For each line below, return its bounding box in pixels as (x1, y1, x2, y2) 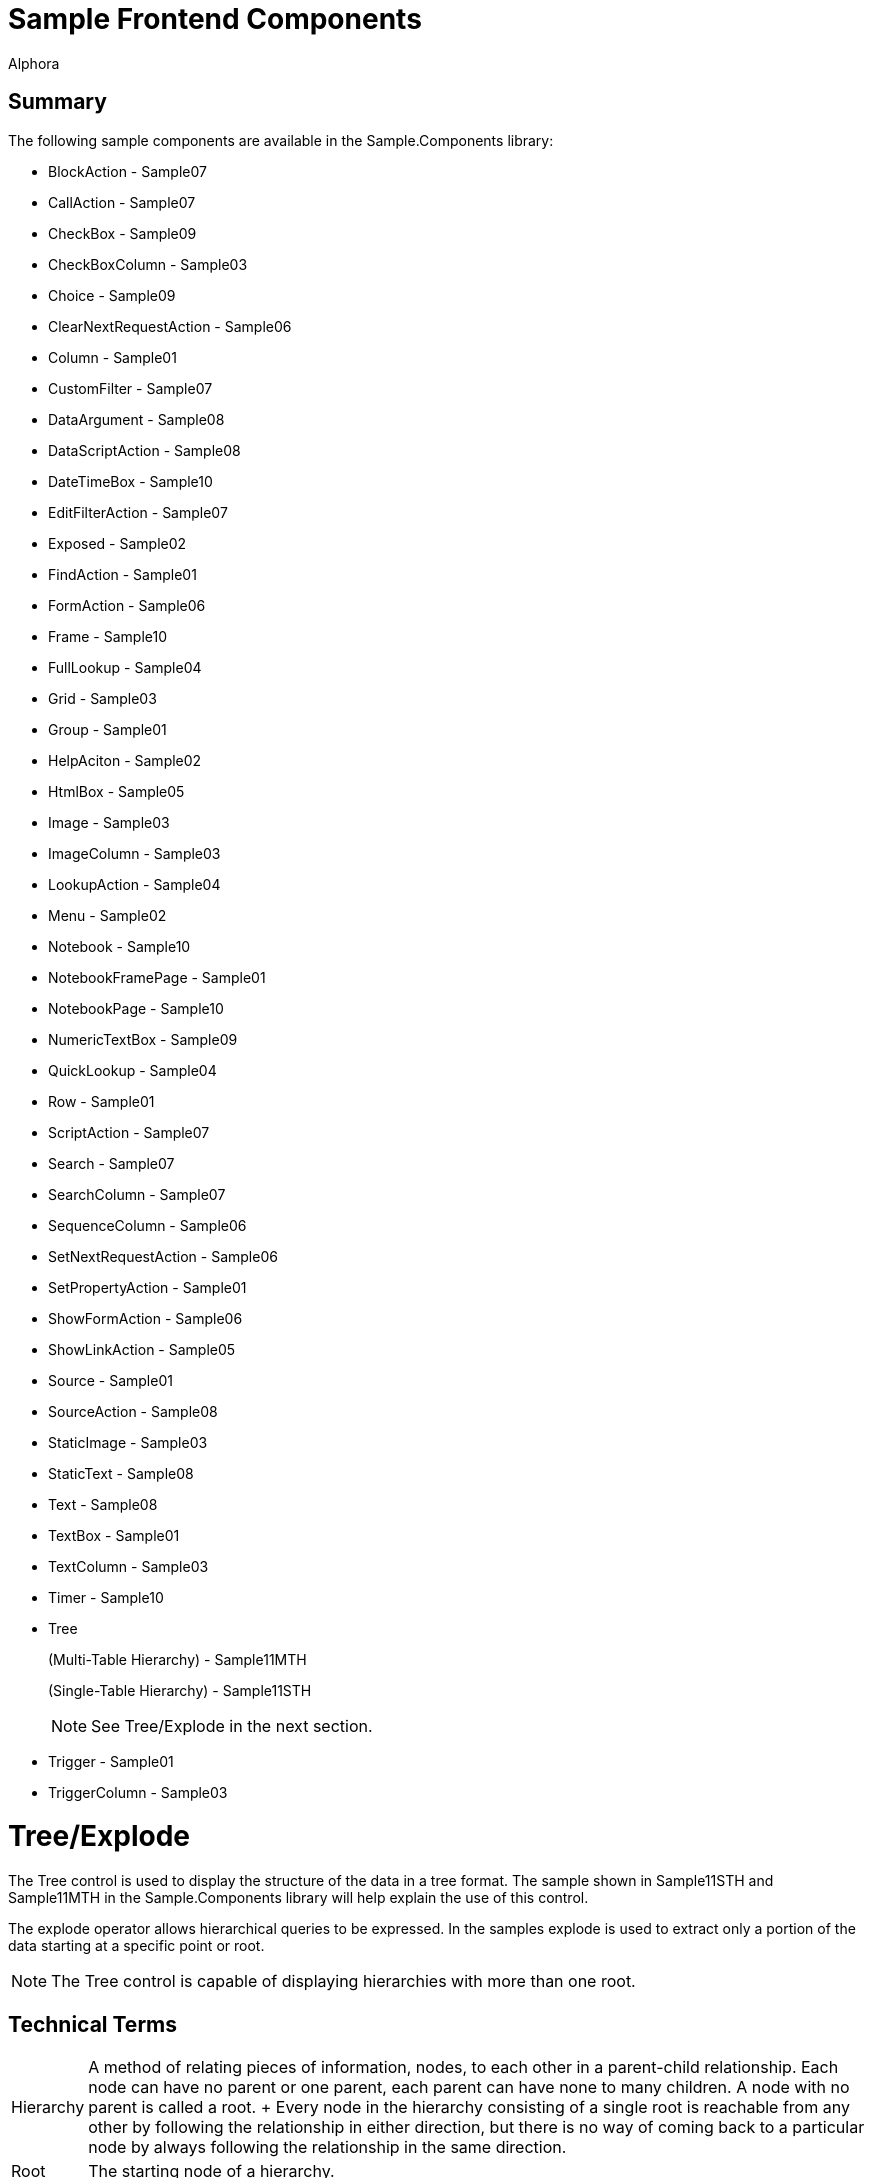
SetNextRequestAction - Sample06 (48, 1247, 278, 1265)
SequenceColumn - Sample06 (48, 1216, 247, 1234)
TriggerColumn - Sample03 (48, 1783, 228, 1801)
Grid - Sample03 (48, 689, 157, 707)
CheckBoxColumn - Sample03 (48, 255, 248, 273)
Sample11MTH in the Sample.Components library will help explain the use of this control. (8, 1889, 589, 1907)
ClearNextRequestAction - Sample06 (48, 317, 292, 335)
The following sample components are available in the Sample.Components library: (8, 131, 554, 149)
